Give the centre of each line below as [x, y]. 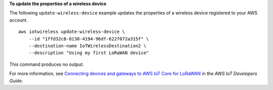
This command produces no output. [47, 64]
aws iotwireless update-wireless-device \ [72, 32]
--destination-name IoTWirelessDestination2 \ [87, 46]
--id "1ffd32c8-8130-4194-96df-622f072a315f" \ [89, 39]
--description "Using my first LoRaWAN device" [89, 53]
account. [18, 20]
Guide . [16, 80]
